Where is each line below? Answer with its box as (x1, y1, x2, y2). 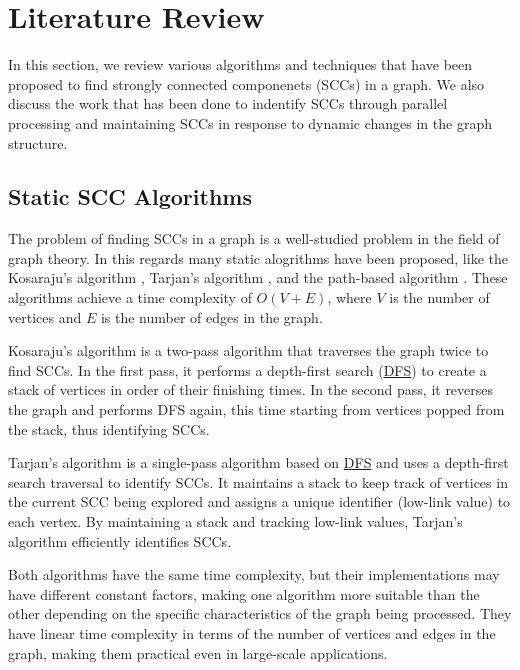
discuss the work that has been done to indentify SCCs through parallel (8, 93, 448, 114)
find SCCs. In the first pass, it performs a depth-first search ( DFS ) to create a (8, 359, 487, 380)
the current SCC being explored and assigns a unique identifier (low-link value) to (8, 491, 511, 512)
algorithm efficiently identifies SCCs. (8, 530, 232, 551)
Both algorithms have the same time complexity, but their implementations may (8, 564, 500, 585)
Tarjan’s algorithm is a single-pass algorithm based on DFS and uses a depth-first (8, 452, 509, 473)
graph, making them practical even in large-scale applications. (8, 642, 388, 663)
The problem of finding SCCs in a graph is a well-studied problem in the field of (8, 228, 500, 249)
